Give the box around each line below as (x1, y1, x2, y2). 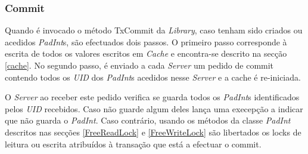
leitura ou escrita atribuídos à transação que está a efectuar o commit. (5, 137, 262, 150)
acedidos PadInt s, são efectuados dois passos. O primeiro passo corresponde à (5, 35, 287, 48)
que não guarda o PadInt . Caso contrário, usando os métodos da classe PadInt (5, 114, 291, 127)
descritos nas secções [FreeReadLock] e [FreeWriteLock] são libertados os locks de (5, 125, 301, 138)
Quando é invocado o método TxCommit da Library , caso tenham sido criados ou (5, 24, 303, 36)
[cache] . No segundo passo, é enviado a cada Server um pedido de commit (5, 59, 274, 71)
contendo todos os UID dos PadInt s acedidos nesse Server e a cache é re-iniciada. (5, 70, 301, 83)
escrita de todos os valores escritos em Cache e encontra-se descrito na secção (5, 47, 287, 60)
